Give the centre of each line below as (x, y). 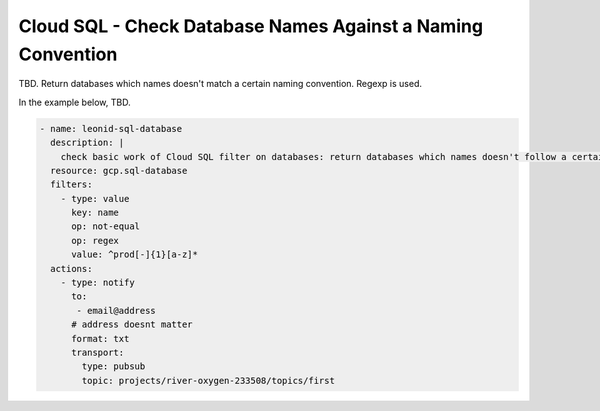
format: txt (100, 338)
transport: (98, 352)
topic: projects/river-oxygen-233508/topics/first (208, 380)
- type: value (95, 198)
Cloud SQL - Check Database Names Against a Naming (251, 26)
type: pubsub (113, 366)
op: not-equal (105, 226)
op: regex (95, 240)
